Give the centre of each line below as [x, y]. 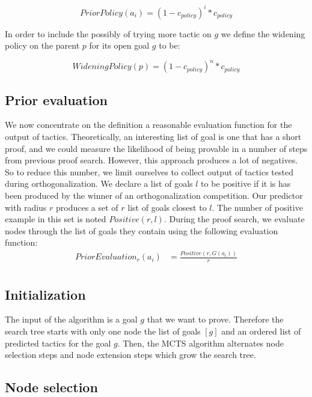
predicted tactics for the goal [58, 343]
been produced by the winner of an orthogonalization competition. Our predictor [154, 195]
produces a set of [87, 207]
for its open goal [119, 45]
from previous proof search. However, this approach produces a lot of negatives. [151, 160]
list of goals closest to [167, 207]
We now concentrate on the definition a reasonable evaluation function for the [148, 125]
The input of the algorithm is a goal [71, 319]
